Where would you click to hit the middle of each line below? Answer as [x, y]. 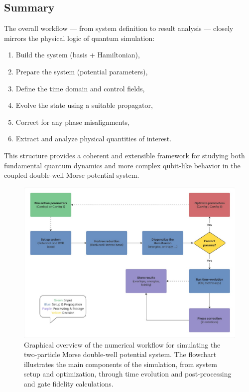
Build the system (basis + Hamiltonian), [78, 55]
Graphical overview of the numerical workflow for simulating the [122, 344]
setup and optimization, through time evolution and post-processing [128, 374]
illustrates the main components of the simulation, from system [121, 364]
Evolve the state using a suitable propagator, [84, 105]
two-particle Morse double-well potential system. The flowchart [120, 354]
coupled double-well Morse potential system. [72, 175]
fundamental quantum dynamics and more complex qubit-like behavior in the [122, 165]
